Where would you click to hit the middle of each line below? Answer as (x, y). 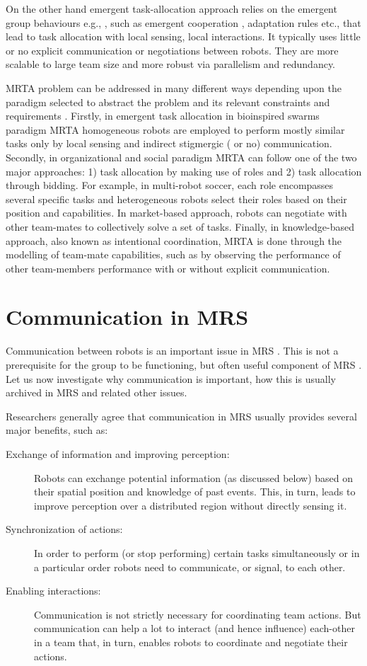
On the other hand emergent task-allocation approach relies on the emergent (171, 8)
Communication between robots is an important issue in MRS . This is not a (172, 351)
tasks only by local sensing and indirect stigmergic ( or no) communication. (169, 143)
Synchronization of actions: (64, 529)
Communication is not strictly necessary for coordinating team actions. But (198, 614)
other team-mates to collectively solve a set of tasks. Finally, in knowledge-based (180, 226)
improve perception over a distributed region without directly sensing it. (191, 505)
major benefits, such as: (57, 430)
